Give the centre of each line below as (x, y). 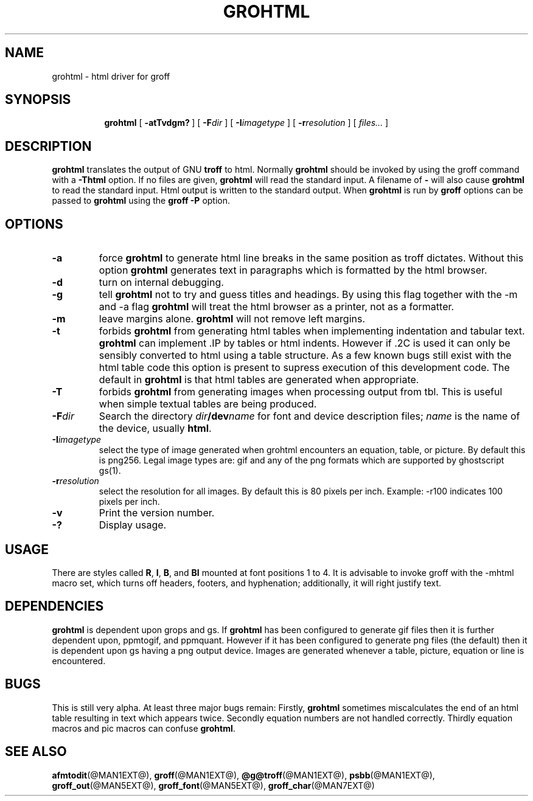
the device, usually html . (155, 428)
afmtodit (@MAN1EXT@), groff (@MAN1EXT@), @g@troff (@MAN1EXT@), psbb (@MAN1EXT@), (243, 775)
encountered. (79, 661)
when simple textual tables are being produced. (208, 404)
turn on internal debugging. (161, 283)
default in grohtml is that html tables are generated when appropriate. (259, 380)
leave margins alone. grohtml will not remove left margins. (232, 319)
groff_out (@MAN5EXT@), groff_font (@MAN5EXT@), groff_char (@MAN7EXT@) (213, 785)
